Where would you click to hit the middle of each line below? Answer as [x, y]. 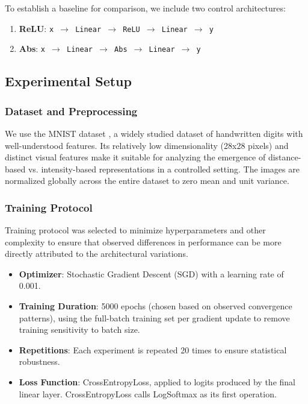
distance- [285, 157]
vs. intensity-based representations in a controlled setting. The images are [164, 169]
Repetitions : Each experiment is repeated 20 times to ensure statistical [153, 349]
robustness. [39, 361]
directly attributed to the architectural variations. [97, 254]
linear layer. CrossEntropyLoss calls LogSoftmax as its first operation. [148, 393]
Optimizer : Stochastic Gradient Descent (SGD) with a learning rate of [151, 273]
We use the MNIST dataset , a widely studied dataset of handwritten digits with [154, 133]
